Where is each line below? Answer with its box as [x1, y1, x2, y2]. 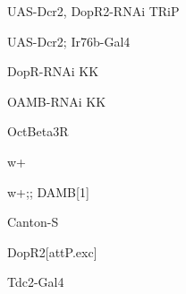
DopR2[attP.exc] [7, 242, 97, 261]
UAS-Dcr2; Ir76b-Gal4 [7, 31, 131, 50]
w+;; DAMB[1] [7, 182, 89, 201]
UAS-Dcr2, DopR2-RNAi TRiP [7, 2, 180, 20]
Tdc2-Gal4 [7, 272, 64, 291]
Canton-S [7, 212, 59, 231]
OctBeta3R [7, 122, 69, 141]
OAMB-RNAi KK [7, 91, 106, 110]
